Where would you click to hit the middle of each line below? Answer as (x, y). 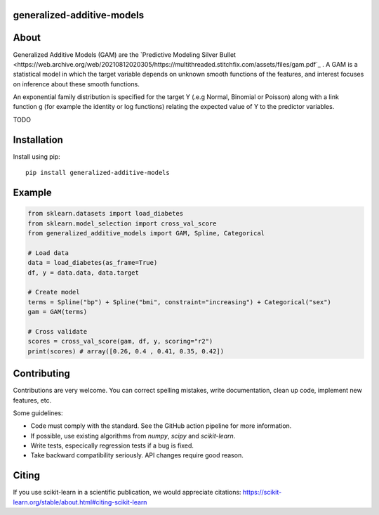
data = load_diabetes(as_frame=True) (93, 263)
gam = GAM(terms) (58, 312)
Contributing (41, 373)
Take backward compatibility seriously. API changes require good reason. (137, 455)
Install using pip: (37, 156)
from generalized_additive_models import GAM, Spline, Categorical (146, 233)
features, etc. (32, 400)
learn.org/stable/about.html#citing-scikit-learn (80, 502)
